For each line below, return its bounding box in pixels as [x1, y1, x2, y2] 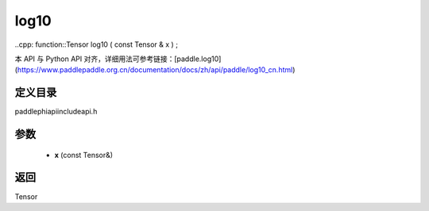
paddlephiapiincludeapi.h [14, 107, 98, 117]
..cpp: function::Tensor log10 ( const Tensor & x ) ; [14, 40, 179, 49]
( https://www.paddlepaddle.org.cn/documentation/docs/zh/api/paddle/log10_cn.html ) [14, 65, 296, 75]
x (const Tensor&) [54, 150, 114, 159]
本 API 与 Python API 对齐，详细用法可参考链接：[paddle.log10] [14, 54, 222, 63]
